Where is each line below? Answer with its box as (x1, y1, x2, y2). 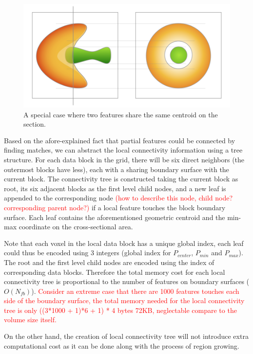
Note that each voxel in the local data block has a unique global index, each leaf (4, 238, 244, 248)
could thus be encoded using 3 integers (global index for (4, 247, 171, 258)
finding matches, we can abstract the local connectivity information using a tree (4, 145, 243, 155)
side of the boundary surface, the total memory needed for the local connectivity (4, 295, 245, 306)
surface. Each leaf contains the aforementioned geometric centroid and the (4, 212, 225, 222)
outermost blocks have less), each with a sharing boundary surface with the (4, 164, 229, 174)
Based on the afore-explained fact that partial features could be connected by (4, 135, 235, 145)
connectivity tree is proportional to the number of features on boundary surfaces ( (4, 276, 250, 287)
